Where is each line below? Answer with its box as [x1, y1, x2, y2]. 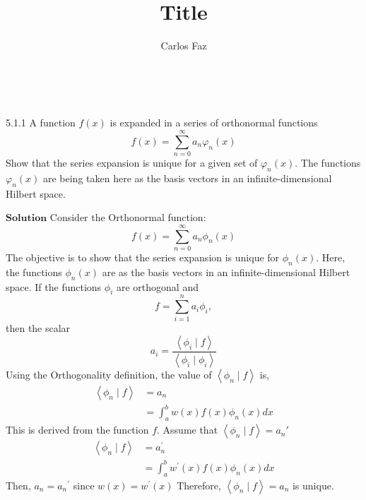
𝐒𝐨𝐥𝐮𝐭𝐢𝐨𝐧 [6, 213, 47, 224]
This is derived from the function [6, 422, 149, 437]
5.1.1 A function [6, 115, 76, 130]
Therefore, [177, 477, 221, 492]
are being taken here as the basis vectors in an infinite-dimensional [42, 170, 332, 185]
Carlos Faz [160, 38, 207, 53]
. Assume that [157, 422, 218, 437]
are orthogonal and [116, 279, 199, 294]
